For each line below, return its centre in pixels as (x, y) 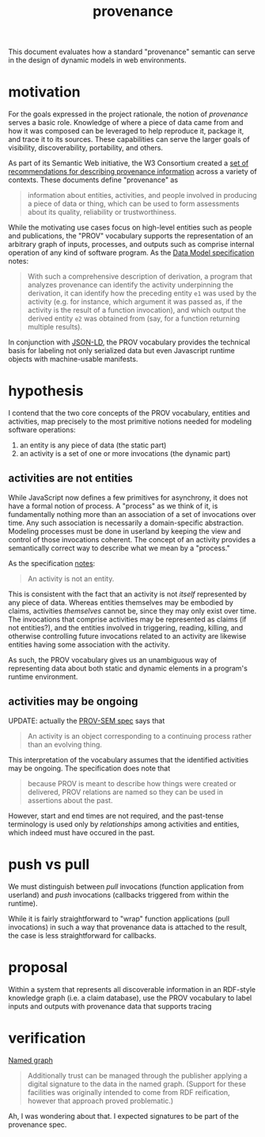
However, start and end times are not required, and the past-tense (116, 816)
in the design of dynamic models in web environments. (97, 60)
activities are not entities (70, 479)
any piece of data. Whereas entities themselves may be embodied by (121, 602)
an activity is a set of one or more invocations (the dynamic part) (125, 454)
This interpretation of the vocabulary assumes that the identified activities (129, 759)
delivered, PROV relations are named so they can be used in (125, 792)
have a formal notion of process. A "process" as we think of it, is (113, 506)
